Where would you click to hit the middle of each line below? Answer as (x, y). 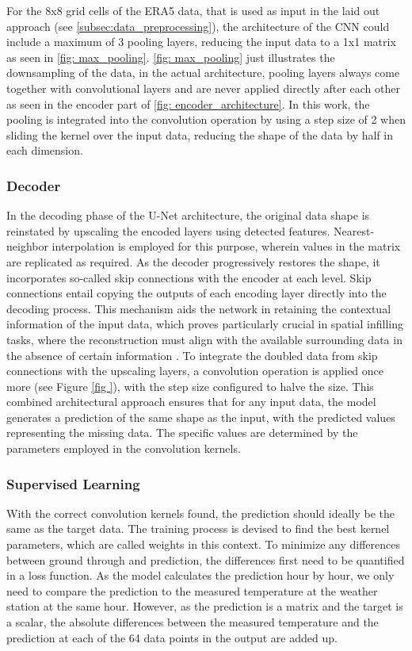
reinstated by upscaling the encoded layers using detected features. (168, 230)
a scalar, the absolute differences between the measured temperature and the (193, 622)
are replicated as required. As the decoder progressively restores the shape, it (193, 261)
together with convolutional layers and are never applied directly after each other (203, 88)
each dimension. (45, 150)
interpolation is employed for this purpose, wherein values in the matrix (226, 246)
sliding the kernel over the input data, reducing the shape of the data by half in (200, 134)
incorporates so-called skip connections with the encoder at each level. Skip (189, 277)
